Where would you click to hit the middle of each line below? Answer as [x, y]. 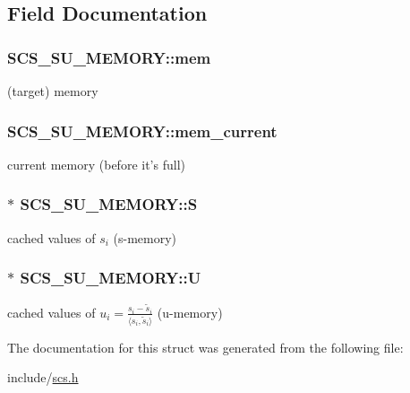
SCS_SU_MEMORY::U [111, 278]
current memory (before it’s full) [96, 164]
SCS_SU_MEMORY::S [109, 204]
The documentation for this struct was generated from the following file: [205, 347]
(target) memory [53, 91]
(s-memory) [145, 237]
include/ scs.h [43, 377]
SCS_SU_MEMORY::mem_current [142, 131]
